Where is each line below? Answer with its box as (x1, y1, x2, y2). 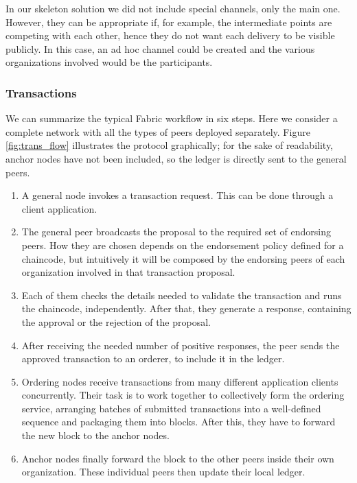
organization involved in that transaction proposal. (21, 265, 235, 279)
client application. (21, 201, 97, 215)
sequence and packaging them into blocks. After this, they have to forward (21, 414, 336, 429)
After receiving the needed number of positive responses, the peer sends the (21, 338, 340, 352)
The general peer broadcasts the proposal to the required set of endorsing (21, 224, 332, 239)
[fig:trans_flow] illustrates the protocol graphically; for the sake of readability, (5, 138, 334, 152)
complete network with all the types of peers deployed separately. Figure (5, 124, 310, 139)
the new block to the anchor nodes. (21, 428, 170, 443)
